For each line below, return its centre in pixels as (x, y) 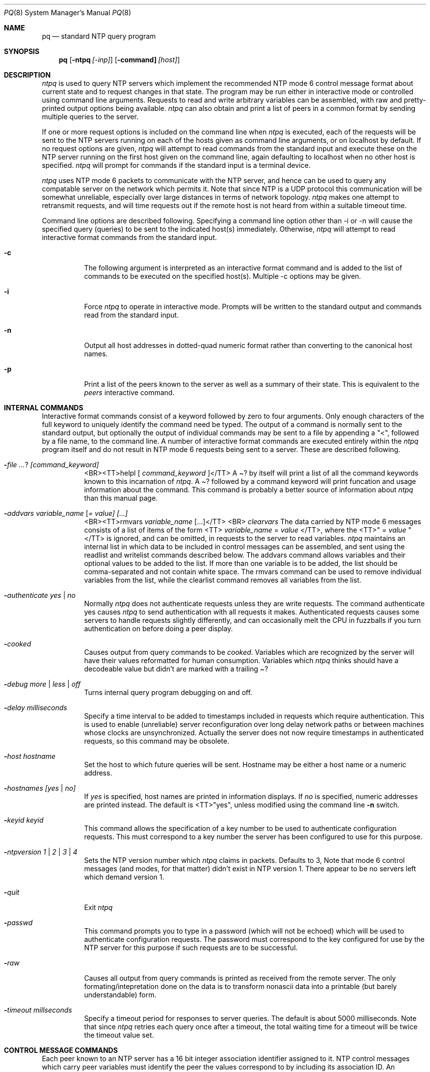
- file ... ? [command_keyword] (52, 465)
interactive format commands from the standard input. (129, 237)
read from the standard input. (132, 315)
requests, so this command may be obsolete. (157, 741)
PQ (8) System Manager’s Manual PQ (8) (68, 13)
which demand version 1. (124, 877)
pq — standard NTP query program (99, 36)
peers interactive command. (129, 392)
